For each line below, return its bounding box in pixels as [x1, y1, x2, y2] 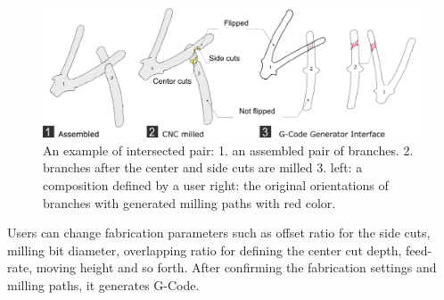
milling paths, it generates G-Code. [7, 275, 200, 294]
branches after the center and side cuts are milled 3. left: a [43, 158, 363, 177]
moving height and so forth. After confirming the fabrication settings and [36, 258, 437, 277]
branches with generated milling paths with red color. [43, 193, 336, 212]
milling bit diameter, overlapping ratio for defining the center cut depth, [7, 240, 402, 259]
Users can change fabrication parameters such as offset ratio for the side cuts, [7, 223, 431, 242]
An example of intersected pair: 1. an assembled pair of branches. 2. [43, 140, 414, 159]
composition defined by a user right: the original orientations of [43, 175, 389, 194]
